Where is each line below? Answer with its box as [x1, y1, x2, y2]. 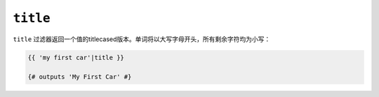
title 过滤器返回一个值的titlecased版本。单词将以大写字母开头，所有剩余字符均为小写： [13, 35, 271, 43]
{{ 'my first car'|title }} [27, 53, 124, 61]
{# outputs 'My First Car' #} [27, 73, 132, 81]
